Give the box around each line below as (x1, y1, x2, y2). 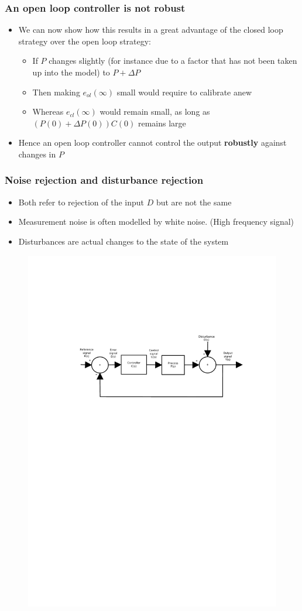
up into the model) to (32, 66, 110, 78)
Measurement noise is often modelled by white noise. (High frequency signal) (18, 215, 294, 228)
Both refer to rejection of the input (18, 195, 145, 208)
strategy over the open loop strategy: (18, 35, 152, 47)
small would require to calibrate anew (116, 85, 252, 98)
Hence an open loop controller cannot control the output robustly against (18, 136, 287, 149)
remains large (138, 116, 186, 129)
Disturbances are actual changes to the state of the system (18, 235, 229, 247)
